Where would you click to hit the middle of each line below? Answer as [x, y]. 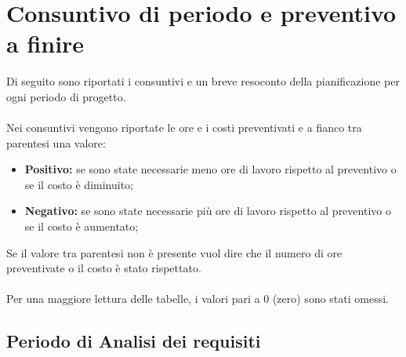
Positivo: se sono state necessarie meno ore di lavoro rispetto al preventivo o [210, 169]
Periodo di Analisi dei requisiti [134, 341]
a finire [45, 44]
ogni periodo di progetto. [66, 96]
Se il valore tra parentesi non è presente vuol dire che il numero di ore [174, 252]
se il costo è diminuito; [79, 184]
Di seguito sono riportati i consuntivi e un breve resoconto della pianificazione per [203, 81]
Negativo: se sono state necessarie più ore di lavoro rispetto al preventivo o [208, 211]
